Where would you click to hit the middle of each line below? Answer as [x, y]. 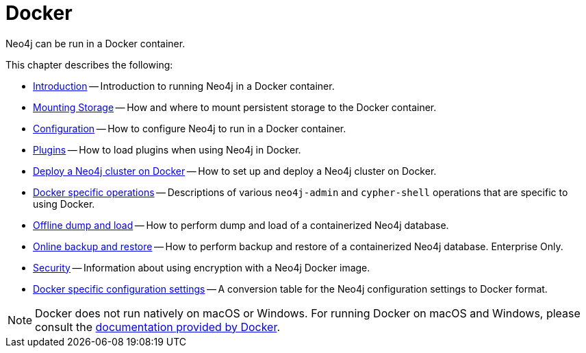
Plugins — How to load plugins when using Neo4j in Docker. [167, 149]
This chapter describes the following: [89, 64]
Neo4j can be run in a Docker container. [95, 43]
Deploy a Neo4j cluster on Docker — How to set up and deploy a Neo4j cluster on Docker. [235, 171]
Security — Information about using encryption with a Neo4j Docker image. [202, 267]
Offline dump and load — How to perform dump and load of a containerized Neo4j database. [241, 225]
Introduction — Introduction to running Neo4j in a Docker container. [184, 86]
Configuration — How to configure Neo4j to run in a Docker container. [190, 128]
